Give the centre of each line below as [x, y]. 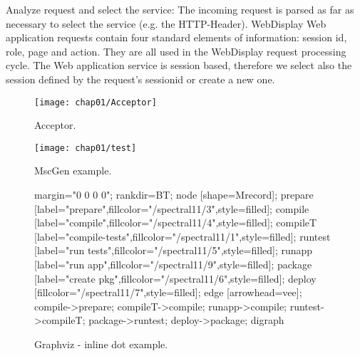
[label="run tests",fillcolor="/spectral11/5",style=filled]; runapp [174, 250]
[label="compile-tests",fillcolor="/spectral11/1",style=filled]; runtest [182, 236]
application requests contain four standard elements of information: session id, [176, 37]
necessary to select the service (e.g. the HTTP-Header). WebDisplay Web [166, 23]
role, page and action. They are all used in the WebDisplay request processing [176, 51]
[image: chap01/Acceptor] [96, 102]
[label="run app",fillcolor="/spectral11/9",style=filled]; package [173, 265]
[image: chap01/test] [86, 148]
